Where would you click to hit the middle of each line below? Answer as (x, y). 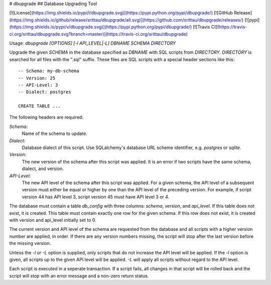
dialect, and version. (43, 169)
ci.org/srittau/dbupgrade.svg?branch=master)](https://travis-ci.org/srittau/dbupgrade (98, 34)
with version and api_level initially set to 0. (53, 220)
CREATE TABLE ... (39, 106)
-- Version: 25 (37, 78)
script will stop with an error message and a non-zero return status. (79, 275)
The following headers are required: (46, 117)
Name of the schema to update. (54, 133)
